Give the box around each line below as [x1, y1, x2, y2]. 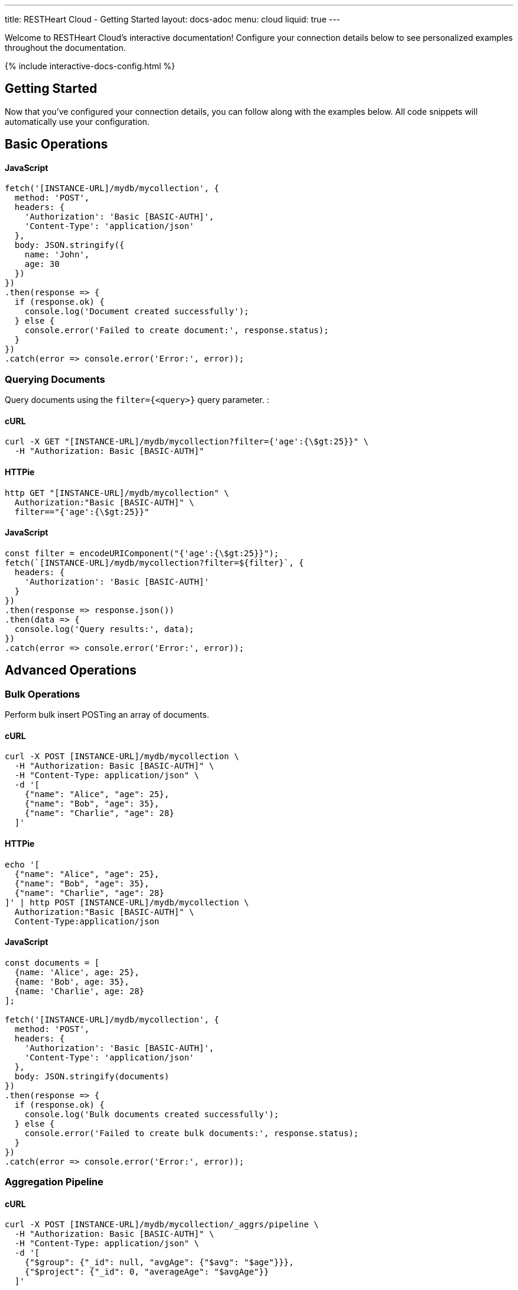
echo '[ [5, 859, 40, 869]
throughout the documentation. [5, 43, 126, 53]
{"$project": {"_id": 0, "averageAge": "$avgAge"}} [24, 1267, 269, 1277]
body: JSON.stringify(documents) [14, 1071, 170, 1081]
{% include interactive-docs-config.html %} [5, 61, 176, 71]
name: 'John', [24, 250, 90, 260]
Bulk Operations [5, 688, 80, 700]
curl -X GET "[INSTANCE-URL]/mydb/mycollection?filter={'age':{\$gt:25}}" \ [5, 437, 369, 447]
